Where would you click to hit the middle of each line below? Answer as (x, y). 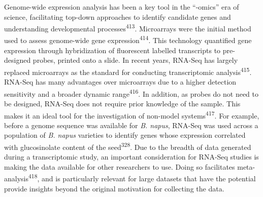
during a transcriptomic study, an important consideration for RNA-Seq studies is (131, 157)
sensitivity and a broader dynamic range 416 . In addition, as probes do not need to (131, 93)
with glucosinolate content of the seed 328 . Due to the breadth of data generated (128, 146)
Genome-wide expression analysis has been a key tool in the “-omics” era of (122, 7)
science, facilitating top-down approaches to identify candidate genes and (118, 16)
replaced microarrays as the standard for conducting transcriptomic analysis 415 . (128, 71)
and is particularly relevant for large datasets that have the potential (149, 179)
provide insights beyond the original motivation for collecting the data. (114, 188)
